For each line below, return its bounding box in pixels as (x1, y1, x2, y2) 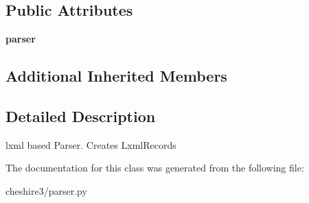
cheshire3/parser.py (5, 183, 87, 198)
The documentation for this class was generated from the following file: (5, 160, 304, 175)
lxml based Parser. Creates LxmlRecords (5, 137, 176, 152)
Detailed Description (5, 105, 156, 126)
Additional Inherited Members (5, 65, 227, 86)
